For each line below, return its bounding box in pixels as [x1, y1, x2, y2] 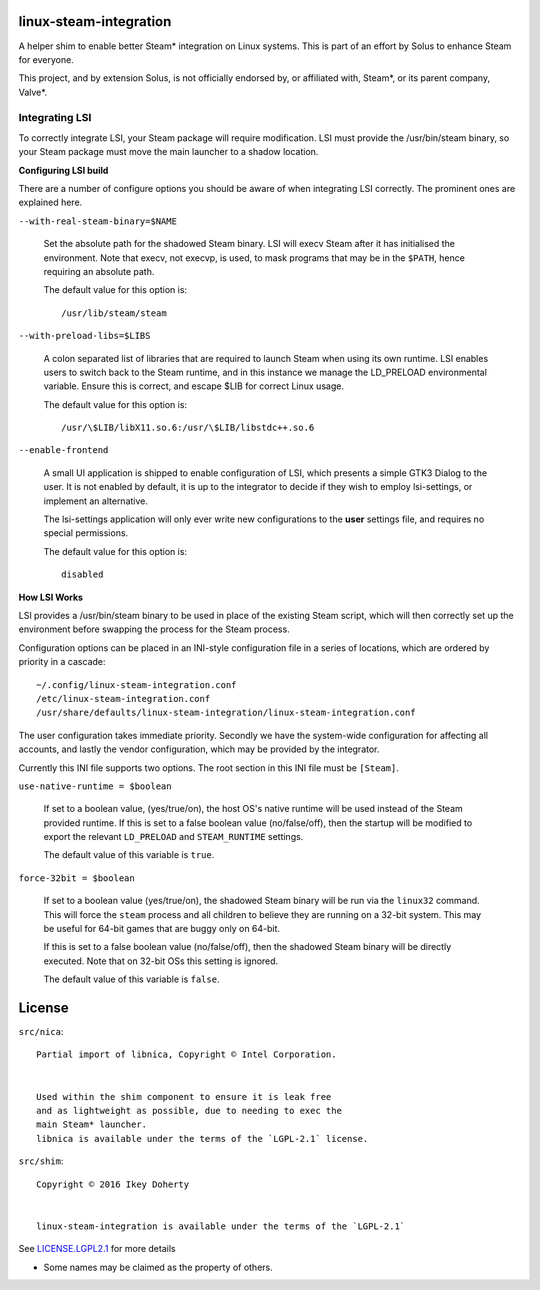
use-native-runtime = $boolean [18, 780, 172, 792]
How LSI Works [18, 591, 84, 603]
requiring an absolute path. [43, 265, 155, 277]
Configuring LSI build [18, 164, 109, 176]
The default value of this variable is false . [43, 973, 220, 985]
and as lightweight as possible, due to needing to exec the [36, 1105, 342, 1117]
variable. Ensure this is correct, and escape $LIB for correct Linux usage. [43, 380, 345, 392]
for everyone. [18, 53, 74, 65]
